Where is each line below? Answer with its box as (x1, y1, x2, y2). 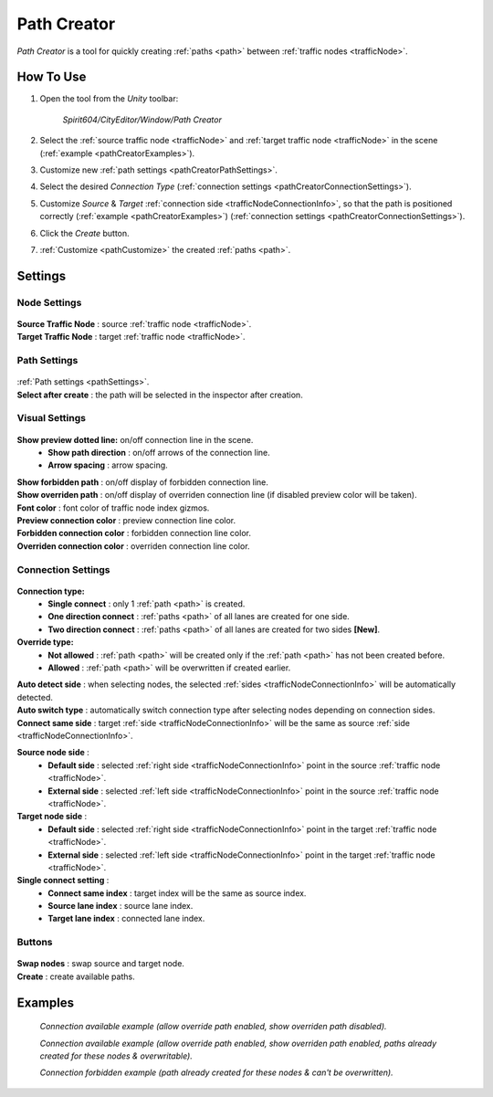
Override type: (16, 637, 74, 648)
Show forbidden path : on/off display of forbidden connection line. (16, 476, 269, 488)
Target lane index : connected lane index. (47, 913, 205, 924)
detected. (16, 691, 54, 702)
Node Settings (16, 296, 82, 309)
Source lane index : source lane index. (47, 901, 194, 912)
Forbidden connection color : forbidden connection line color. (16, 528, 251, 539)
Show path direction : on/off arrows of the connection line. (47, 448, 271, 459)
